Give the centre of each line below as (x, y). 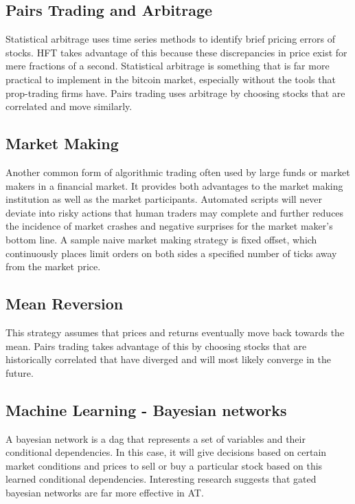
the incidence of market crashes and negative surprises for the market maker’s (169, 226)
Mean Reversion (65, 304)
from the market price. (53, 266)
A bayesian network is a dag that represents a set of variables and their (156, 438)
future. (20, 372)
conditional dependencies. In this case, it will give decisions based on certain (166, 452)
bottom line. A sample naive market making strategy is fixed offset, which (161, 239)
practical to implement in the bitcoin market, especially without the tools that (171, 79)
